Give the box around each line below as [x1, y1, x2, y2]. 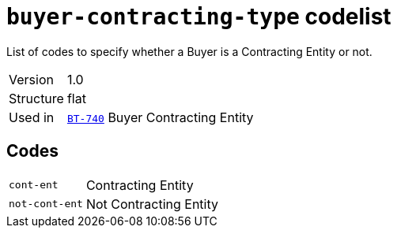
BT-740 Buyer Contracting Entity [66, 109, 254, 125]
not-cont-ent [9, 198, 83, 210]
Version [9, 71, 54, 87]
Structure [9, 90, 64, 106]
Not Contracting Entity [85, 195, 219, 212]
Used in [9, 109, 55, 125]
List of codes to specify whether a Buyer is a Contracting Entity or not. [6, 44, 372, 58]
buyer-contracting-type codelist [6, 3, 391, 30]
